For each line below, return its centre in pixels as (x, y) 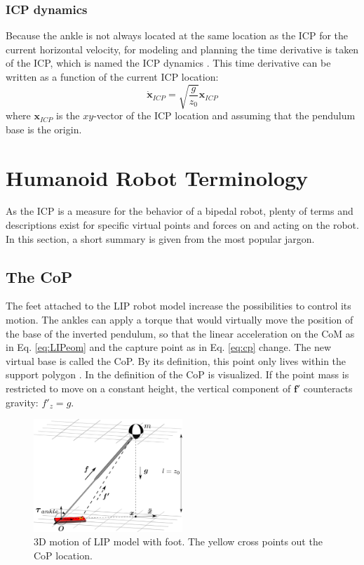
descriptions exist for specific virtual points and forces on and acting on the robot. (182, 225)
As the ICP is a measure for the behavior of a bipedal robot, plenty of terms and (180, 211)
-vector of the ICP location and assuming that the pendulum (224, 115)
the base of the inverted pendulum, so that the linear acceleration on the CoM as (180, 333)
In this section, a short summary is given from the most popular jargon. (160, 238)
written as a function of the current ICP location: (112, 77)
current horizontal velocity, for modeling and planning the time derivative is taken (182, 49)
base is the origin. (44, 129)
